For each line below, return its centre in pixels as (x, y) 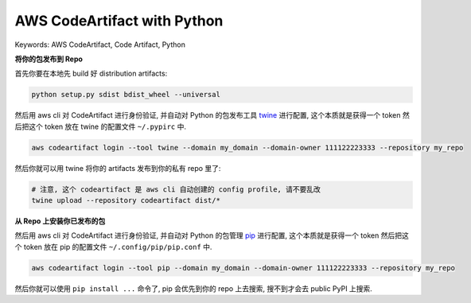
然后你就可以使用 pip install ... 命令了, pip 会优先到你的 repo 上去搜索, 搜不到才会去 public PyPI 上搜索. (194, 288)
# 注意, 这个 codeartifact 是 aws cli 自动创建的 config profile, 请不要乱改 (176, 189)
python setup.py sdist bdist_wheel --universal (126, 95)
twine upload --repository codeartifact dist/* (126, 200)
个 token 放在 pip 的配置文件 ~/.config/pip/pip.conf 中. (113, 247)
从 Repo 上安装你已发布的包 (60, 221)
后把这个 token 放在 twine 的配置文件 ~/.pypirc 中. (101, 126)
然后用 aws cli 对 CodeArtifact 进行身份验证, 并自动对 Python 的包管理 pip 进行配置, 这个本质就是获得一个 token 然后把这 (212, 235)
